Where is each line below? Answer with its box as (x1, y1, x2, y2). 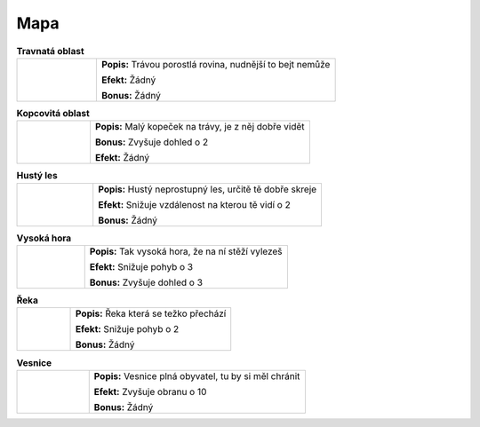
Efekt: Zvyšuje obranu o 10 (93, 385, 207, 398)
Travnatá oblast (16, 44, 84, 57)
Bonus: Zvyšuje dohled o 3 (89, 276, 204, 289)
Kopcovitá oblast (16, 107, 90, 120)
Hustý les (16, 170, 58, 182)
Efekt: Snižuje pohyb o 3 (89, 261, 194, 273)
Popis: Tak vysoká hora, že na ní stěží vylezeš (89, 245, 284, 257)
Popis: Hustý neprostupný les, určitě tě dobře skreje (98, 183, 317, 195)
